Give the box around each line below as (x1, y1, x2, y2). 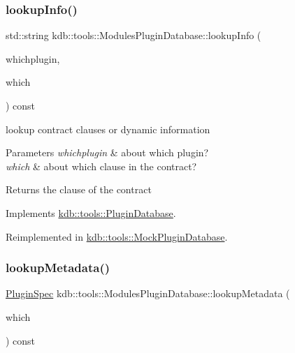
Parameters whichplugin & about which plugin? (6, 145, 209, 160)
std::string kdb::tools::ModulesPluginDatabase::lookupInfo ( (6, 28, 261, 43)
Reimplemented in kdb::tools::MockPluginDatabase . (6, 229, 228, 243)
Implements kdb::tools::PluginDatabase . (6, 205, 176, 220)
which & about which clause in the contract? (6, 158, 197, 173)
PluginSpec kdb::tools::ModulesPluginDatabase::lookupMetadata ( (6, 286, 290, 301)
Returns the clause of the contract (6, 182, 152, 197)
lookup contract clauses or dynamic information (6, 121, 210, 136)
